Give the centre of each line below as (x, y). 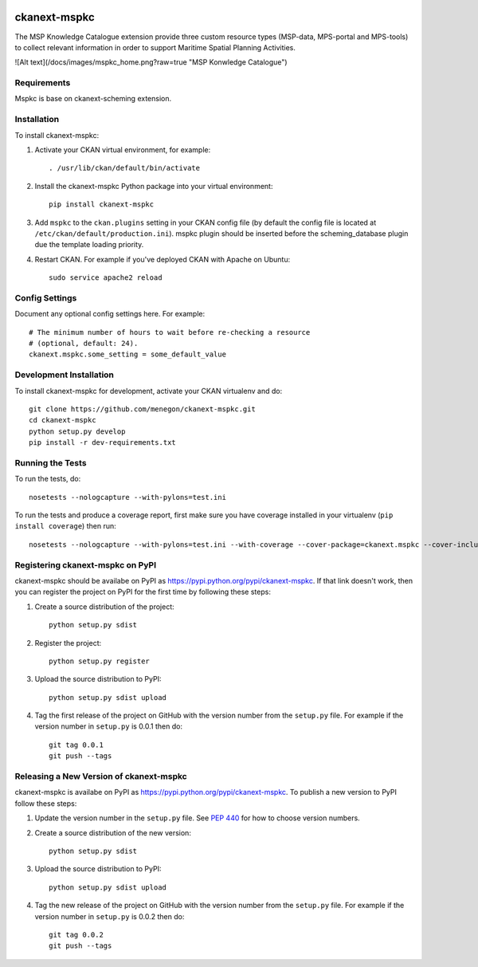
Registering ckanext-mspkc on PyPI (86, 564)
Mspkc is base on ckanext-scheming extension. (93, 99)
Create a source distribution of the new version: (113, 832)
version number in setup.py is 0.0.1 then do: (109, 726)
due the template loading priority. (89, 245)
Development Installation (65, 375)
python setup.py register (100, 661)
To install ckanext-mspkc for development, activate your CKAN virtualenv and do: (149, 391)
